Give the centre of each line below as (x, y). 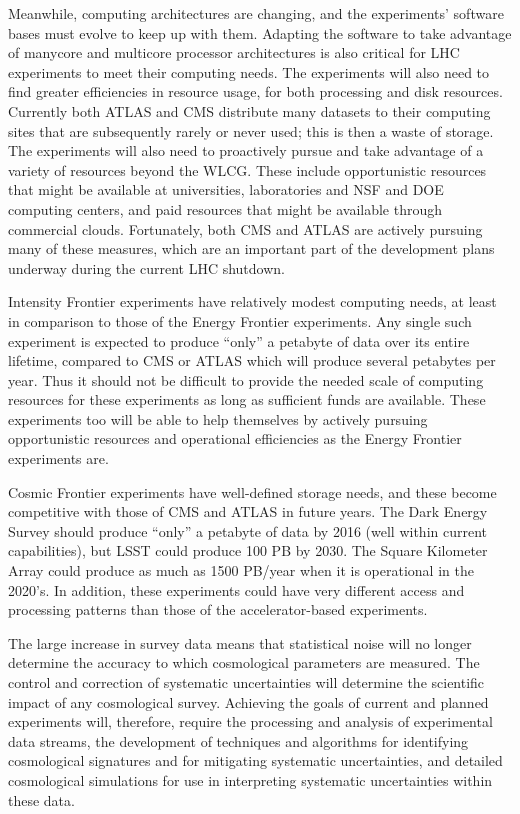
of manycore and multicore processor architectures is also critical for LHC (234, 52)
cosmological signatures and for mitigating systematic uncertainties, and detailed (255, 760)
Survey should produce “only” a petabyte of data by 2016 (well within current (247, 530)
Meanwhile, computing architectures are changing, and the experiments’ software (256, 13)
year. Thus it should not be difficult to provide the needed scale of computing (246, 379)
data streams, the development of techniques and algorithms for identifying (238, 740)
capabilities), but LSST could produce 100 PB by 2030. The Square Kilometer (248, 550)
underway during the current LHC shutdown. (146, 267)
